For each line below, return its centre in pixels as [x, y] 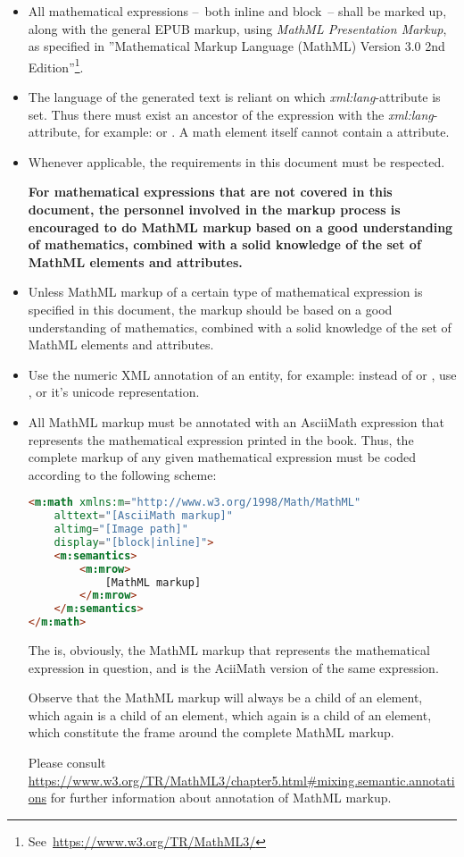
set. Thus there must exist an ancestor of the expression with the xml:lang [231, 114]
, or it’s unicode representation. [114, 392]
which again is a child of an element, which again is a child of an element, [230, 714]
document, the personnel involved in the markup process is [214, 209]
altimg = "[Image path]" [121, 529]
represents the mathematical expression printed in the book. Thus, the [221, 439]
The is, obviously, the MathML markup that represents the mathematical [229, 650]
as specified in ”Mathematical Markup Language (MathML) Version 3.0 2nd [236, 46]
